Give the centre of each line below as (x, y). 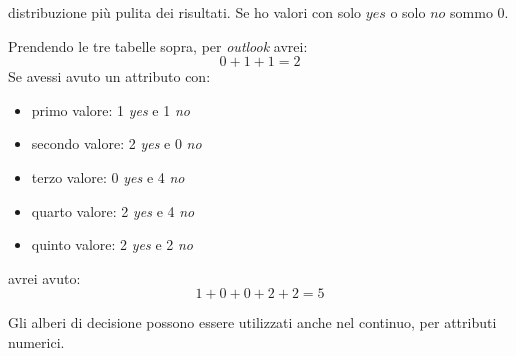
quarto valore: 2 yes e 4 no (113, 210)
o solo (408, 12)
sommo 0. (479, 12)
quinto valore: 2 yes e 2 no (112, 244)
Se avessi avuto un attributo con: (109, 76)
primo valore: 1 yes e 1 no (110, 109)
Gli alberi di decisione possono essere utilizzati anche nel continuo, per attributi (252, 322)
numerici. (36, 341)
